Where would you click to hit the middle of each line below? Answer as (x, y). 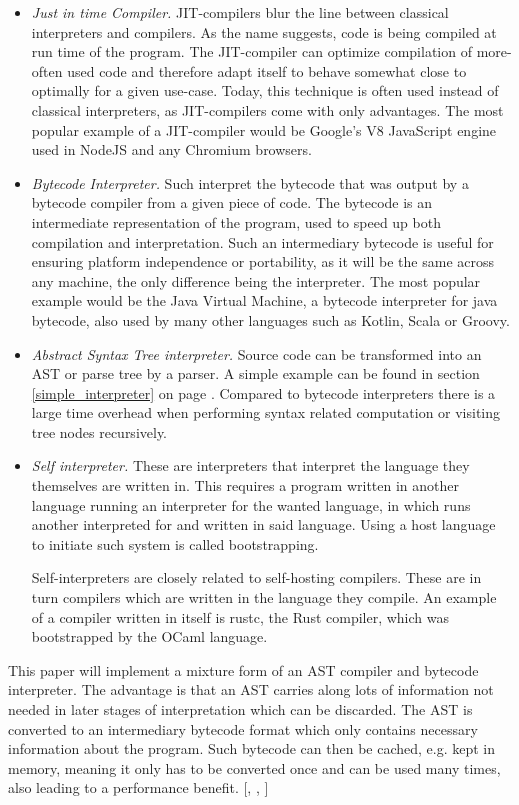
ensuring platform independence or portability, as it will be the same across (263, 261)
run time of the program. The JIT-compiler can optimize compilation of (251, 51)
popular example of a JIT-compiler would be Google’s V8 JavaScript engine (264, 129)
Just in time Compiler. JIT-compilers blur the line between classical (240, 12)
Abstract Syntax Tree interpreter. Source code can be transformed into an (256, 353)
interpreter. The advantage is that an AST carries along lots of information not (251, 689)
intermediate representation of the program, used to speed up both (236, 221)
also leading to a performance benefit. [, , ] (138, 787)
